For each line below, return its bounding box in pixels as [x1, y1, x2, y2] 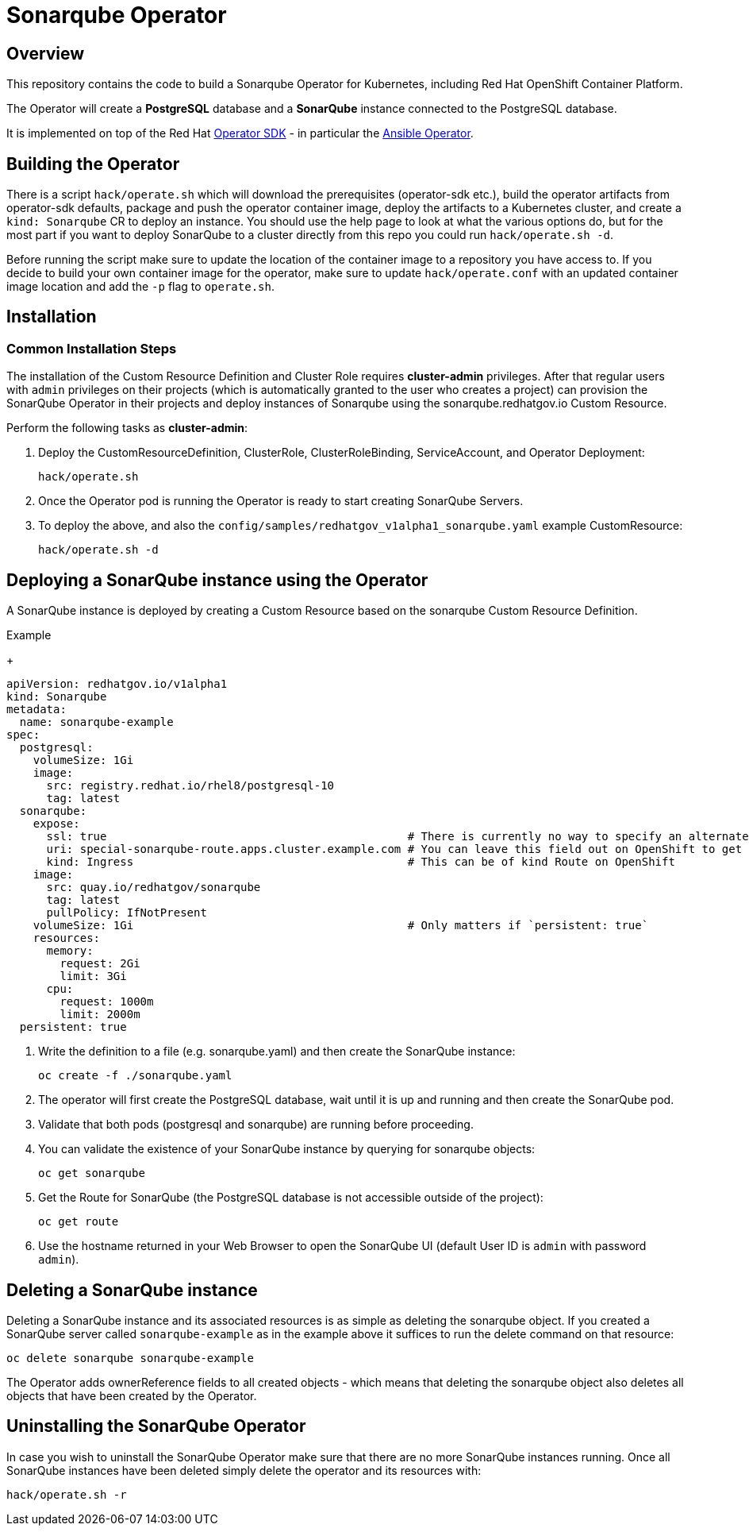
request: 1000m [60, 995, 154, 1009]
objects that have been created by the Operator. [6, 1388, 257, 1403]
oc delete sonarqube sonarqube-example [6, 1351, 254, 1364]
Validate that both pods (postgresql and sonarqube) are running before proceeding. [38, 1117, 474, 1132]
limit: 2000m [60, 1008, 140, 1021]
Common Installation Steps [6, 340, 177, 357]
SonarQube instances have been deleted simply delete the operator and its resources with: [6, 1463, 482, 1477]
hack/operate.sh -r [6, 1488, 127, 1501]
